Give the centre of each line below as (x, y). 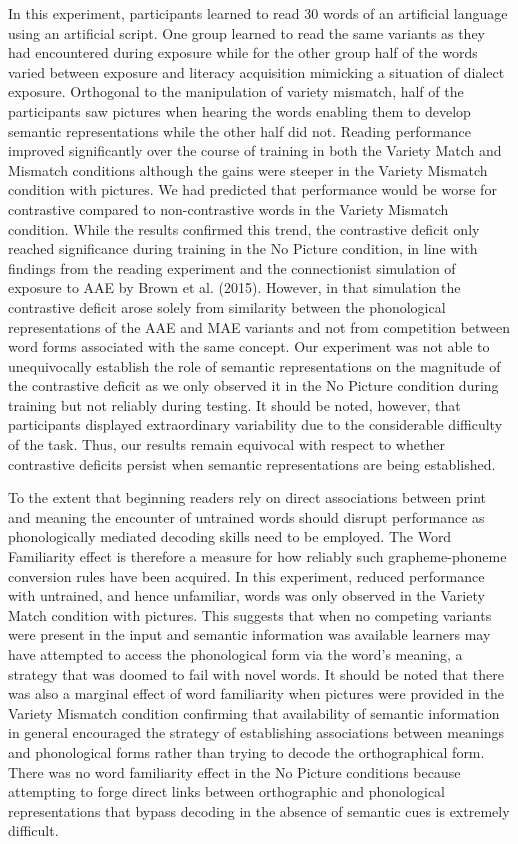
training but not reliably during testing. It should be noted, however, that (234, 404)
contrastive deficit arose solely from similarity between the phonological (227, 306)
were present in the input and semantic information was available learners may (249, 634)
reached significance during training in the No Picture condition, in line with (243, 248)
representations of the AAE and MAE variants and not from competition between (259, 326)
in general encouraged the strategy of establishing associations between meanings (256, 732)
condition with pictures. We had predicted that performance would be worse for (252, 189)
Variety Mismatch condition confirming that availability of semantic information (254, 712)
